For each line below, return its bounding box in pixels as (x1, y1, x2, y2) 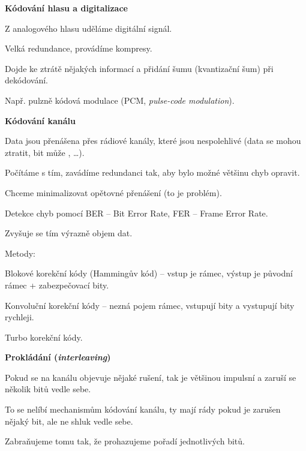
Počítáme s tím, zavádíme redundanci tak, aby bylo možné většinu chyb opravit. (5, 166, 300, 179)
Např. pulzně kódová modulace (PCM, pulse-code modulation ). (5, 94, 235, 106)
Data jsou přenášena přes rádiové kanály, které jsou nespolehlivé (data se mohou (5, 134, 301, 147)
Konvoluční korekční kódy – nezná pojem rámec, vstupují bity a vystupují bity (5, 299, 295, 311)
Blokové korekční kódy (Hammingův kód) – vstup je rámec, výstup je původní (5, 267, 293, 279)
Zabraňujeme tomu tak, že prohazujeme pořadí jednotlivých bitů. (5, 435, 245, 447)
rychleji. (5, 311, 34, 323)
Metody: (5, 246, 35, 259)
